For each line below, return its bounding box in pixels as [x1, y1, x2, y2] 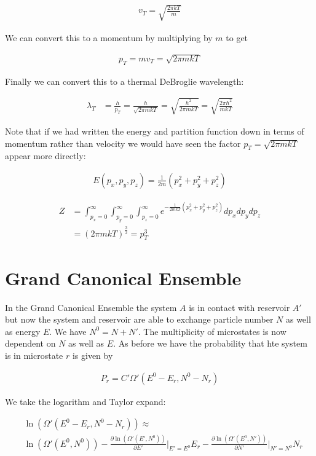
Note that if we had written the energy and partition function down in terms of [5, 124, 304, 137]
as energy [5, 324, 41, 337]
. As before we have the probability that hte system [113, 337, 307, 350]
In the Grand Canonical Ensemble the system [5, 301, 177, 313]
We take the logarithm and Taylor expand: [5, 395, 166, 407]
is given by [72, 348, 113, 361]
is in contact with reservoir [189, 301, 290, 313]
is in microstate [5, 348, 63, 361]
